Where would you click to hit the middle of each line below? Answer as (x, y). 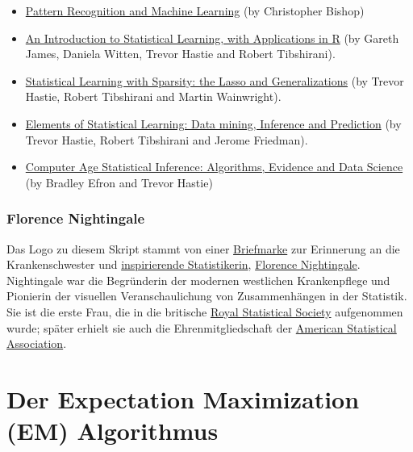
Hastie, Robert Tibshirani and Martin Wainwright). (153, 96)
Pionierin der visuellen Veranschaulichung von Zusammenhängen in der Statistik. (207, 296)
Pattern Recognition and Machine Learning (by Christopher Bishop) (195, 10)
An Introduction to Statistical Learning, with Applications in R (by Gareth (212, 38)
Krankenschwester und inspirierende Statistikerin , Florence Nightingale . (184, 264)
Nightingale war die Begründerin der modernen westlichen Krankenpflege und (198, 280)
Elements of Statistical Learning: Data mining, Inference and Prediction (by (213, 123)
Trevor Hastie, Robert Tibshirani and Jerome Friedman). (167, 139)
